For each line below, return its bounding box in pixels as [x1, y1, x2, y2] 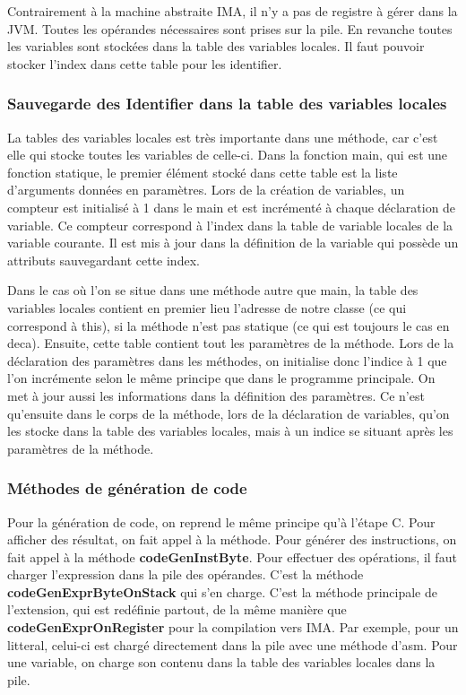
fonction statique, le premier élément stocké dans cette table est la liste [7, 162, 398, 181]
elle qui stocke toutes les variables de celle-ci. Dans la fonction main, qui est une [7, 145, 448, 164]
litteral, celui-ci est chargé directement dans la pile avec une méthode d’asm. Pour [7, 635, 458, 654]
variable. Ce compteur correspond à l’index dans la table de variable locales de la [7, 215, 453, 234]
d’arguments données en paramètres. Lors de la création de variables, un [7, 180, 405, 199]
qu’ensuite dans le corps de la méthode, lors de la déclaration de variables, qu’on [7, 404, 450, 422]
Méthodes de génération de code [7, 477, 247, 500]
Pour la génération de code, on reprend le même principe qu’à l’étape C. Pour [7, 512, 436, 531]
